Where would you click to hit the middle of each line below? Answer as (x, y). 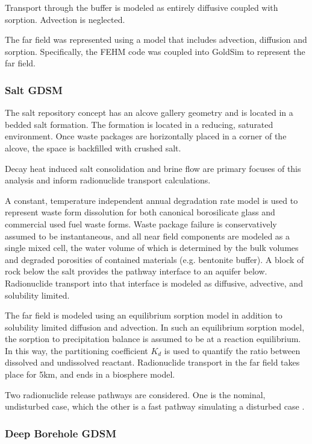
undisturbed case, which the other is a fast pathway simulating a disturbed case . (155, 406)
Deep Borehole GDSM (61, 433)
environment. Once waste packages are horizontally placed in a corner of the (146, 136)
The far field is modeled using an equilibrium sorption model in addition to (144, 315)
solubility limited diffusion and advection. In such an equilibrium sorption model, (155, 327)
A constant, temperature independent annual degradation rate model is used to (151, 200)
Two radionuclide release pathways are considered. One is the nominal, (135, 394)
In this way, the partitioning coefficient (76, 350)
